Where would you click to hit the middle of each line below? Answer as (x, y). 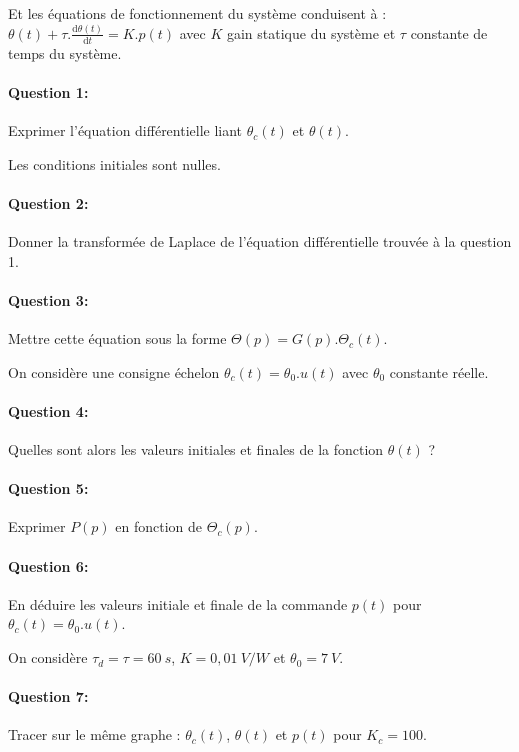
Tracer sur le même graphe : (94, 734)
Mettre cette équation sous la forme (117, 338)
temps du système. (65, 52)
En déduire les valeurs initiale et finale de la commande (178, 603)
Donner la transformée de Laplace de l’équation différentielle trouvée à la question (260, 241)
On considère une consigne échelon (114, 371)
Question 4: (48, 410)
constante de (449, 32)
